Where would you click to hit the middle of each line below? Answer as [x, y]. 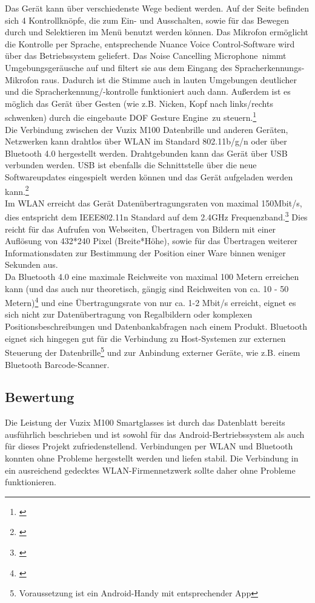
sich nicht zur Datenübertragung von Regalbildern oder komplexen [129, 314]
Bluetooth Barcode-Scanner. [57, 364]
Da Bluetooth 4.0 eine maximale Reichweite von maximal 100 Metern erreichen [152, 277]
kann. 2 [17, 190]
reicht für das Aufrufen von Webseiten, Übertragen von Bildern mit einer [141, 229]
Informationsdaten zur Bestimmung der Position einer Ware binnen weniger [145, 252]
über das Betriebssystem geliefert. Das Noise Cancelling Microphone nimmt [146, 56]
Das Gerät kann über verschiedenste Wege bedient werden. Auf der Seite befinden [157, 8]
